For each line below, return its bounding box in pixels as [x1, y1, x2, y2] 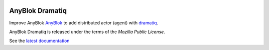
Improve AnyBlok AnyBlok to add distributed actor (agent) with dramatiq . [9, 20, 158, 26]
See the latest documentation [9, 38, 70, 44]
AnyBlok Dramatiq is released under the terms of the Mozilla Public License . [9, 29, 165, 35]
